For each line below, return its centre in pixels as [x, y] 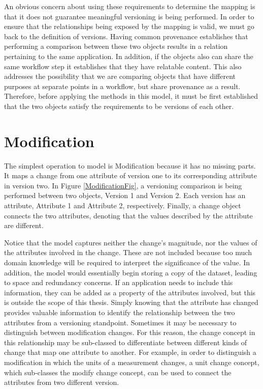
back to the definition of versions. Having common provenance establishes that [126, 36]
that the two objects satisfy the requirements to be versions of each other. [119, 106]
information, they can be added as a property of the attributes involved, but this [130, 292]
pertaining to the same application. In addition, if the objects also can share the [129, 56]
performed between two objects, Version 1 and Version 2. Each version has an [125, 195]
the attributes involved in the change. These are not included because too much [128, 252]
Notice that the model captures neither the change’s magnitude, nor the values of [131, 242]
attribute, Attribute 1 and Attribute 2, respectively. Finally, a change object [123, 205]
